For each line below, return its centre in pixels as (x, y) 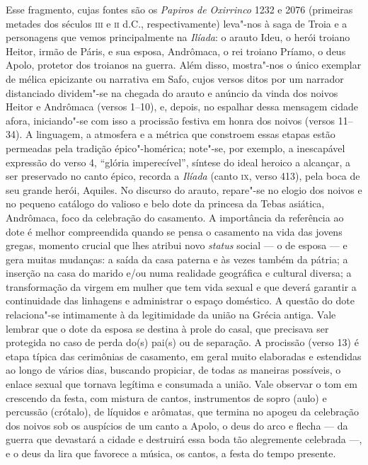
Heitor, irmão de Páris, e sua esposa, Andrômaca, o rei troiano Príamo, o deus (176, 51)
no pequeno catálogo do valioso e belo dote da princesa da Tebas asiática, (165, 203)
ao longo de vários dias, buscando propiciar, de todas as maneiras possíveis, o (173, 370)
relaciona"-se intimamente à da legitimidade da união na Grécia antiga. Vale (171, 315)
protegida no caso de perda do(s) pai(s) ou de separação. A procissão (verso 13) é (182, 342)
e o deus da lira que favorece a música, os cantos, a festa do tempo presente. (171, 453)
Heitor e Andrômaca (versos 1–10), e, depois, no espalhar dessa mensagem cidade (182, 107)
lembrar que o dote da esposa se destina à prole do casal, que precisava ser (167, 328)
